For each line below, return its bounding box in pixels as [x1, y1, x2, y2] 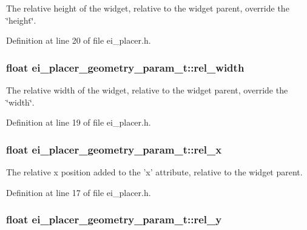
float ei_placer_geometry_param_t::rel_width [6, 59, 245, 75]
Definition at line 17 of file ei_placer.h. [6, 186, 151, 198]
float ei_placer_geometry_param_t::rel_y [6, 212, 222, 227]
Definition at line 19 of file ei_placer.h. [6, 116, 151, 129]
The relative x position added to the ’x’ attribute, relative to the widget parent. [6, 166, 303, 178]
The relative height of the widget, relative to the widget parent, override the [6, 2, 289, 14]
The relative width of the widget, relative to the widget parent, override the [6, 84, 288, 96]
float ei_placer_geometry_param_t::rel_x [6, 141, 222, 157]
